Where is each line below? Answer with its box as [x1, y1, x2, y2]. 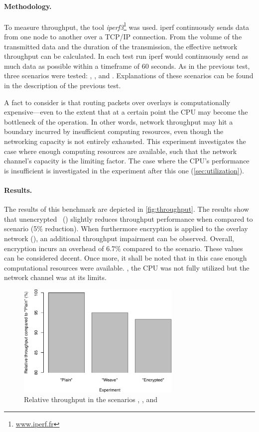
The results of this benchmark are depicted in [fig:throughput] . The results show [4, 204, 249, 214]
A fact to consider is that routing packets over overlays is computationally [4, 97, 230, 107]
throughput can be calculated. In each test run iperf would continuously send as [4, 51, 249, 61]
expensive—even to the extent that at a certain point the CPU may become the [4, 107, 248, 117]
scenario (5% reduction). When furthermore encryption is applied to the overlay [4, 223, 248, 234]
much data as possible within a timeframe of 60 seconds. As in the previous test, [4, 60, 250, 71]
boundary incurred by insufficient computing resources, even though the [4, 126, 224, 137]
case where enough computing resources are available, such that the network [4, 145, 237, 156]
